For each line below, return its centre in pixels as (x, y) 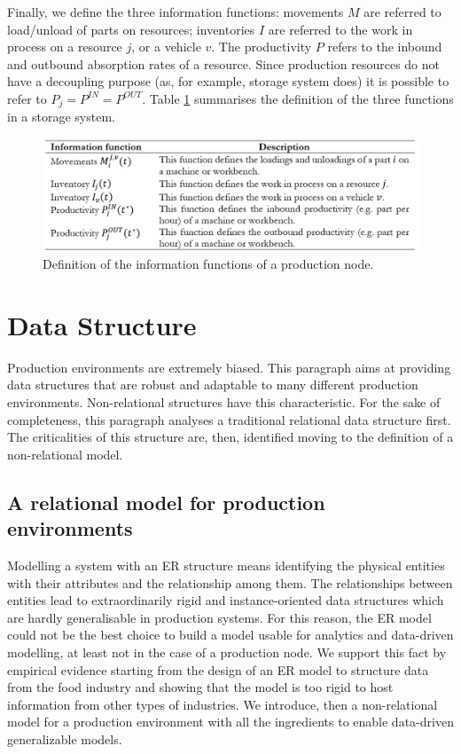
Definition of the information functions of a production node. (208, 264)
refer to (27, 98)
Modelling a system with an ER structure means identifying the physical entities (226, 565)
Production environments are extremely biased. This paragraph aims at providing (229, 367)
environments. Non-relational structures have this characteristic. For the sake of (224, 402)
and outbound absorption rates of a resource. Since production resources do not (223, 63)
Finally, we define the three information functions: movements (176, 12)
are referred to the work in (340, 29)
